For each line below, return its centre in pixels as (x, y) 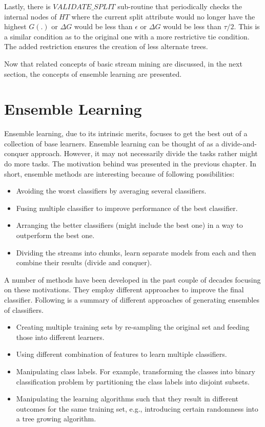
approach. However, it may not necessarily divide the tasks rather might (144, 153)
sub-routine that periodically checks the (180, 6)
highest (15, 26)
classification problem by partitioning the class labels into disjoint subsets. (133, 381)
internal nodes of (30, 16)
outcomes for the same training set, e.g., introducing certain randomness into (137, 408)
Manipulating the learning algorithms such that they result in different (127, 399)
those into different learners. (60, 337)
